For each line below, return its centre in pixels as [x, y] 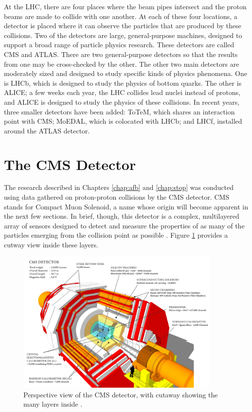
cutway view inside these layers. [51, 244]
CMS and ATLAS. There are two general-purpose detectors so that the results [121, 54]
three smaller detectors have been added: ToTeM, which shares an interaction [119, 111]
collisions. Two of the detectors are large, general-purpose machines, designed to [123, 35]
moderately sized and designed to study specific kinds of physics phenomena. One [126, 73]
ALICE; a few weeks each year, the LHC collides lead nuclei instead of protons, [122, 92]
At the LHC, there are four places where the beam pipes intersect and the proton [125, 6]
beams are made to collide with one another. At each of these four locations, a [121, 16]
